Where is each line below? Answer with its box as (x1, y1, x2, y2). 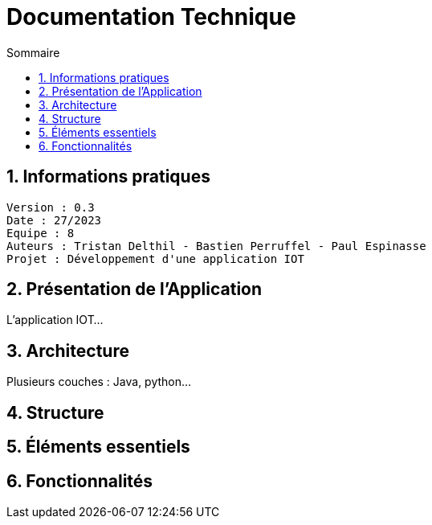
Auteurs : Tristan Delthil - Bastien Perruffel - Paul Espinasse (6, 239, 426, 252)
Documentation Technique (6, 3, 296, 31)
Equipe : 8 (6, 226, 75, 240)
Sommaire (6, 45, 60, 59)
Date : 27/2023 (6, 213, 102, 227)
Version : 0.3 (6, 200, 95, 214)
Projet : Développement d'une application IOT (6, 252, 304, 265)
